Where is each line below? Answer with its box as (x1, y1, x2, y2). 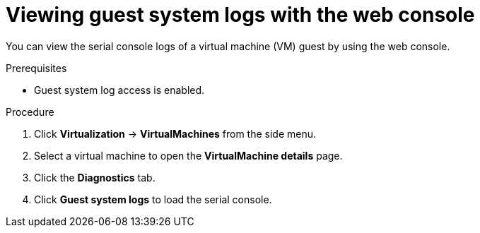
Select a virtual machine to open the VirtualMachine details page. (34, 149, 343, 162)
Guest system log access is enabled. (34, 83, 205, 96)
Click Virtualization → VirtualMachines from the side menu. (34, 127, 317, 140)
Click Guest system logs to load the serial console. (34, 193, 272, 205)
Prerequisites (6, 61, 67, 74)
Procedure (6, 105, 54, 118)
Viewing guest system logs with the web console (6, 3, 475, 27)
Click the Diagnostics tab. (34, 171, 156, 184)
